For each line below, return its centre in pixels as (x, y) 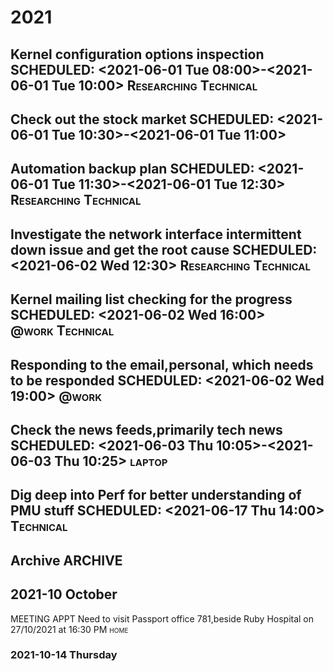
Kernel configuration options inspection (137, 54)
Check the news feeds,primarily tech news (146, 429)
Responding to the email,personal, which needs (162, 364)
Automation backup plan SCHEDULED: (132, 169)
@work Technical (62, 331)
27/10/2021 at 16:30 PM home (69, 629)
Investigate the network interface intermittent (156, 234)
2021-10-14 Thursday (64, 655)
